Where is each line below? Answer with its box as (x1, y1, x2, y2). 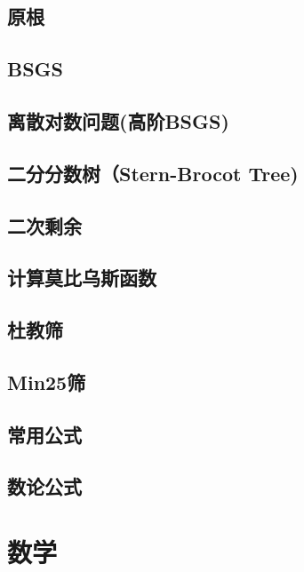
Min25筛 (7, 368, 86, 395)
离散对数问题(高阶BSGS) (7, 107, 229, 134)
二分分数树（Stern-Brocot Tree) (7, 159, 299, 187)
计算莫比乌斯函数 (7, 264, 156, 291)
